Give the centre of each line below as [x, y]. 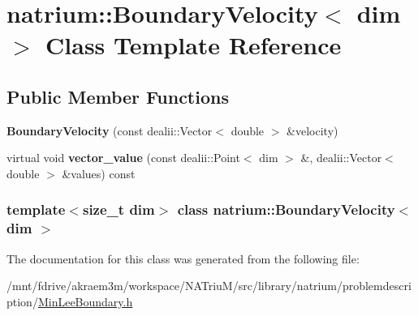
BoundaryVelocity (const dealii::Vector [110, 130]
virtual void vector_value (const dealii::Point [123, 158]
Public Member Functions [118, 96]
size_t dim [119, 209]
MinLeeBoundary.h [85, 301]
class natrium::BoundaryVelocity [286, 209]
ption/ [22, 301]
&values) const [99, 173]
